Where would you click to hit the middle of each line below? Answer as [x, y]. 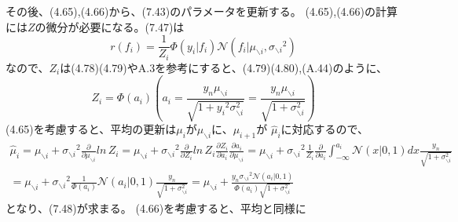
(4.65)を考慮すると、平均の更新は [91, 129]
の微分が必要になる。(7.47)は [110, 26]
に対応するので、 [324, 129]
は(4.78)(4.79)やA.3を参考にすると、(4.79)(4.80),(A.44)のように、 [224, 67]
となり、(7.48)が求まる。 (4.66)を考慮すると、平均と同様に [156, 207]
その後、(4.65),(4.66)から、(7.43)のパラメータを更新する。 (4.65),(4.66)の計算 [202, 11]
